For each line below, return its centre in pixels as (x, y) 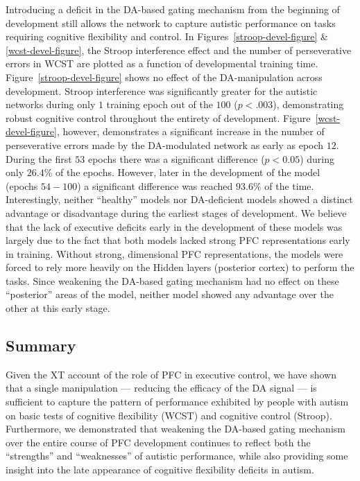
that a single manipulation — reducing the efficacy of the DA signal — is (161, 388)
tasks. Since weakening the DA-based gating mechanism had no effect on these (172, 280)
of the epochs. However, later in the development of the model (188, 172)
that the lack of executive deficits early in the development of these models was (174, 226)
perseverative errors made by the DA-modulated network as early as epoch (165, 145)
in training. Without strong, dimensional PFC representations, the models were (174, 253)
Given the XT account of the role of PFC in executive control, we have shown (171, 374)
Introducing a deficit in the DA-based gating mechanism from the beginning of (173, 9)
